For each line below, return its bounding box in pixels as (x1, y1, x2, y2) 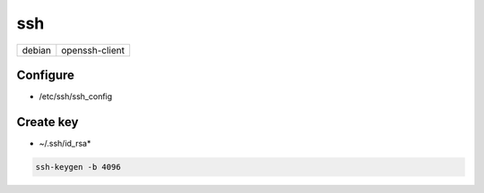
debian (22, 44, 51, 56)
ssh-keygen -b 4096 (35, 162, 121, 172)
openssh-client (61, 44, 125, 56)
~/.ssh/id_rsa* (39, 138, 91, 148)
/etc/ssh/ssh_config (39, 91, 113, 102)
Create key (16, 114, 79, 130)
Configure (16, 67, 75, 82)
